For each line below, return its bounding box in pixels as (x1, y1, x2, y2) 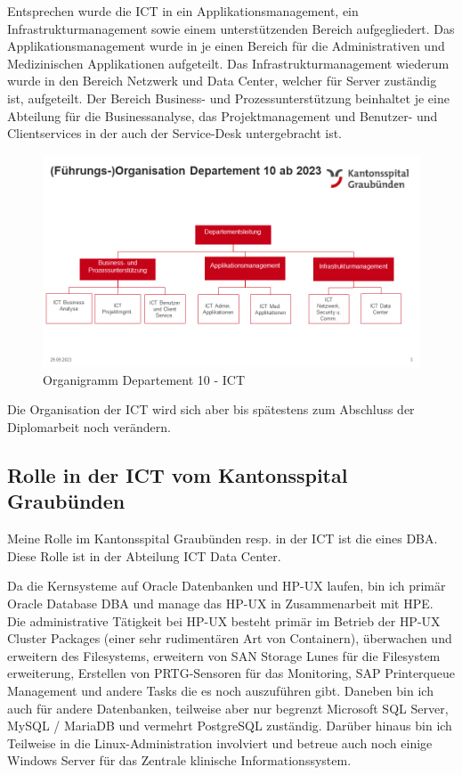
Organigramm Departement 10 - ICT (43, 370, 246, 388)
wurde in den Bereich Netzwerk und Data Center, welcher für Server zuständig (7, 71, 437, 90)
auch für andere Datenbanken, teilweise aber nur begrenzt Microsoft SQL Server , (7, 698, 449, 717)
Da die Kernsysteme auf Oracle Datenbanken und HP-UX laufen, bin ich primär (7, 576, 446, 595)
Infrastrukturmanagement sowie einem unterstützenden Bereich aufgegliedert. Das (7, 19, 455, 37)
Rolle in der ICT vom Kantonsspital (7, 461, 348, 489)
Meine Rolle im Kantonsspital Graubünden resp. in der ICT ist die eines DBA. (7, 529, 438, 548)
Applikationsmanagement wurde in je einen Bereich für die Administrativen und (7, 37, 445, 55)
